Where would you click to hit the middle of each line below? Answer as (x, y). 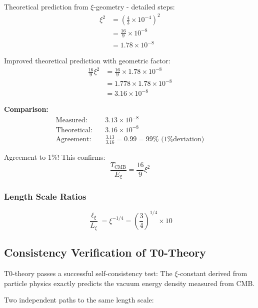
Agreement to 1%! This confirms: (55, 157)
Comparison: (26, 109)
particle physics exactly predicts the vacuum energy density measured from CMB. (129, 283)
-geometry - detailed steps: (134, 6)
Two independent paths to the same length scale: (79, 300)
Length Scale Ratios (45, 196)
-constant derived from (212, 273)
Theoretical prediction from (46, 6)
